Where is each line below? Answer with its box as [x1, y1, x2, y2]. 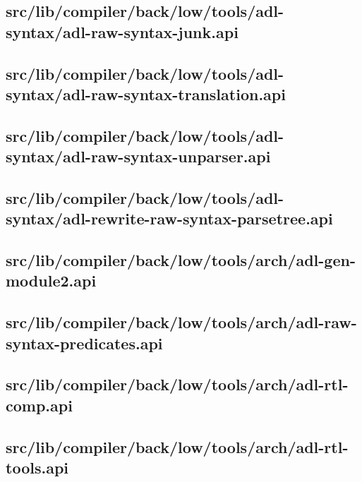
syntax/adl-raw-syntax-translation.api [6, 83, 286, 104]
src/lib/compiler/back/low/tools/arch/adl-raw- [6, 311, 357, 333]
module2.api [6, 270, 97, 291]
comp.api [6, 394, 73, 416]
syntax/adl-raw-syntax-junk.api [6, 20, 239, 42]
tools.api [6, 456, 68, 478]
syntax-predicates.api [6, 332, 163, 354]
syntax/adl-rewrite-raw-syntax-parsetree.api [6, 207, 333, 229]
